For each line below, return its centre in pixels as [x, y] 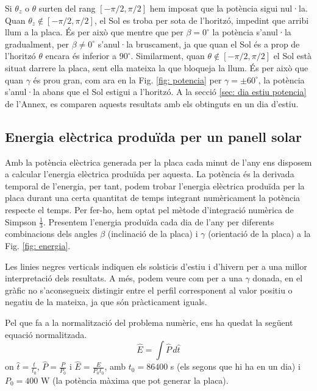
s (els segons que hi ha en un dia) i [235, 366]
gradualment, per [37, 44]
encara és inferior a [81, 56]
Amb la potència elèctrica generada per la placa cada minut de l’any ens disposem [158, 162]
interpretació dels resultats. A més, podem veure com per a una [124, 278]
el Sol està [292, 56]
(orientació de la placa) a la [259, 234]
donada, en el [278, 278]
